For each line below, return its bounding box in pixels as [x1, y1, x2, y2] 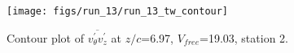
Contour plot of [7, 29, 84, 46]
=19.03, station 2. [200, 29, 288, 46]
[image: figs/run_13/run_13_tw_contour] [7, 6, 229, 17]
